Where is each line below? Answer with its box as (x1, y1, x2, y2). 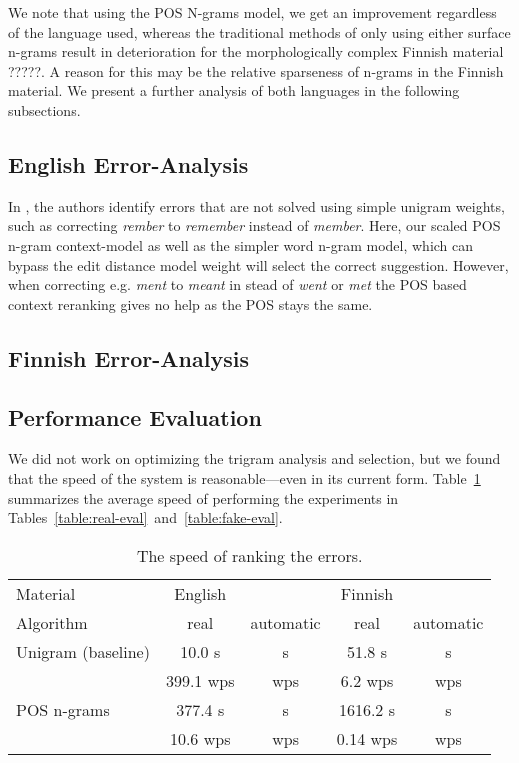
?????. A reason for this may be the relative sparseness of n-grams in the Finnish (8, 60, 504, 81)
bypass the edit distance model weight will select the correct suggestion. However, (8, 254, 509, 275)
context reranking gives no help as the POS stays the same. (8, 293, 373, 314)
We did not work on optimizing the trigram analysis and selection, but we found (8, 448, 501, 469)
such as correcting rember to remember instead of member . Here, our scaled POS (8, 215, 501, 236)
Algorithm (16, 610, 88, 634)
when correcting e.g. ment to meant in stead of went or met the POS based (8, 274, 467, 295)
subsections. (8, 99, 81, 120)
